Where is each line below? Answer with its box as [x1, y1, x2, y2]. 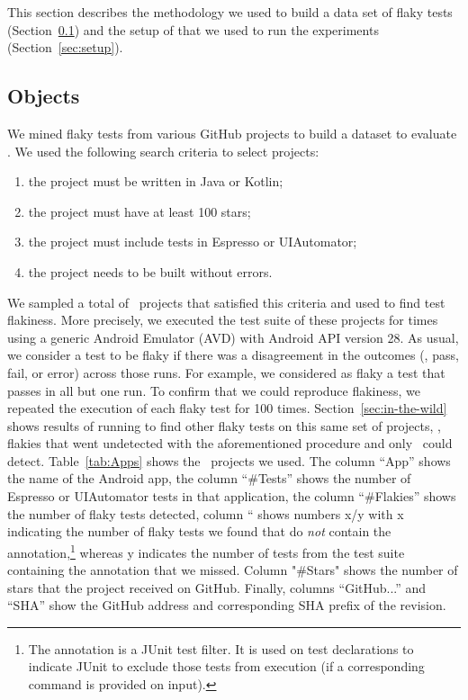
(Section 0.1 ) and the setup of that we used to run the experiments [7, 20, 379, 39]
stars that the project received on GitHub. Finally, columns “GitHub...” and [7, 578, 427, 597]
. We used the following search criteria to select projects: [7, 141, 319, 160]
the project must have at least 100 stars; [28, 202, 251, 220]
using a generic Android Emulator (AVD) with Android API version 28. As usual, [7, 328, 459, 346]
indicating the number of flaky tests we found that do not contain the [7, 522, 391, 541]
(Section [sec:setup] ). [7, 38, 123, 57]
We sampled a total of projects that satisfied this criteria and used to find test [7, 292, 445, 311]
